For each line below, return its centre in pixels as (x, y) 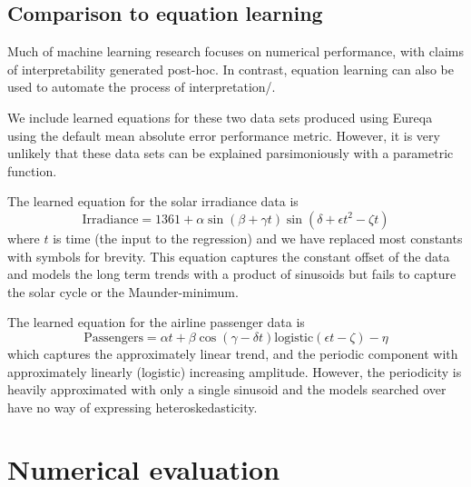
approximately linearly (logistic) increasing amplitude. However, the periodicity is (235, 371)
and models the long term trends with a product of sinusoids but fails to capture (232, 274)
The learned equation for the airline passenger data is (156, 322)
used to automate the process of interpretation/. (142, 87)
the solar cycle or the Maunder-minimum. (123, 291)
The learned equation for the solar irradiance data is (153, 201)
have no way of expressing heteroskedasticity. (132, 407)
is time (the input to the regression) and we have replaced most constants (258, 238)
